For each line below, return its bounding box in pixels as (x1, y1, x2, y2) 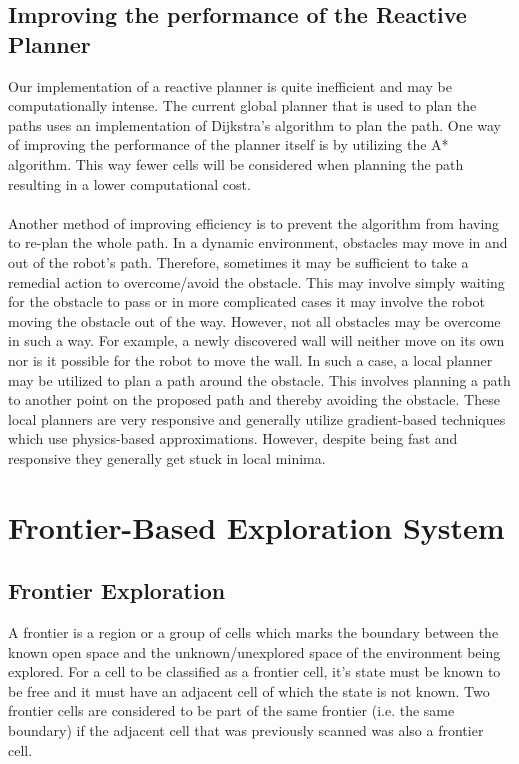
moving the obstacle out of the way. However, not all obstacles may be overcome (8, 310, 501, 331)
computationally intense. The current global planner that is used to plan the (8, 95, 477, 116)
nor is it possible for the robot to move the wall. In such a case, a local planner (8, 349, 493, 370)
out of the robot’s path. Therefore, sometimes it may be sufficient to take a (8, 251, 469, 272)
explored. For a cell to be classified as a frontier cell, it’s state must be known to (8, 661, 501, 682)
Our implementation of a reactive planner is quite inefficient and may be (8, 75, 452, 96)
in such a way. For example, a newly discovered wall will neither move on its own (8, 330, 505, 351)
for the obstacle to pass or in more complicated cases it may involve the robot (8, 291, 485, 312)
